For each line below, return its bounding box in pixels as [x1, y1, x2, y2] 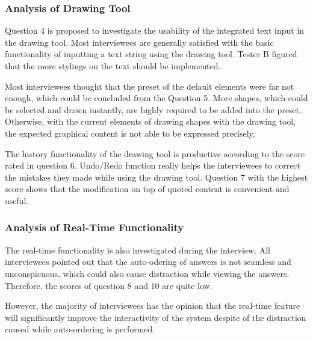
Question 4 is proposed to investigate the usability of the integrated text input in [5, 24, 305, 37]
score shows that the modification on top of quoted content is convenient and [5, 182, 290, 195]
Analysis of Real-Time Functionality [5, 220, 184, 235]
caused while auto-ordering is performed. [5, 323, 155, 335]
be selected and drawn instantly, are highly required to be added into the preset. [5, 103, 302, 116]
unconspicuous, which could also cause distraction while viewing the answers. [5, 267, 290, 279]
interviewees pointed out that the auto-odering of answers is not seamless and [5, 255, 291, 268]
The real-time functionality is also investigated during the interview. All [5, 243, 270, 256]
